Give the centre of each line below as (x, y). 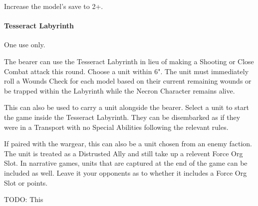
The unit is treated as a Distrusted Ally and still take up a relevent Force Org (124, 153)
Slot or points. (26, 182)
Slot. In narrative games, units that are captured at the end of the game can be (126, 163)
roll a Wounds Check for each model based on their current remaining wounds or (128, 81)
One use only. (25, 45)
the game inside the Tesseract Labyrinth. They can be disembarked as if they (122, 117)
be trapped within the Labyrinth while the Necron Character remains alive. (120, 90)
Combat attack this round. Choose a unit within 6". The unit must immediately (127, 71)
